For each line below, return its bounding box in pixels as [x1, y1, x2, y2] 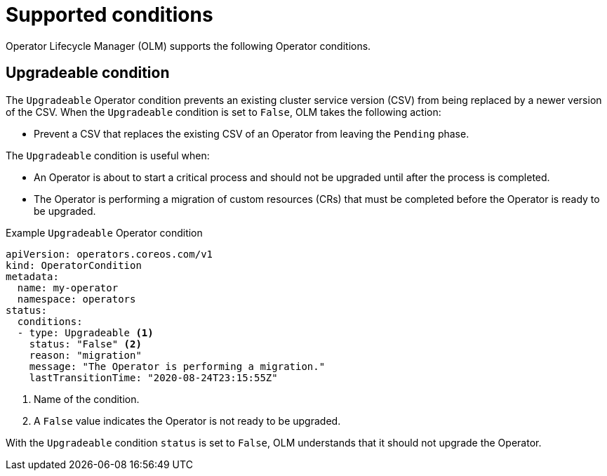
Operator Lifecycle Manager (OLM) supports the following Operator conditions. [6, 39, 371, 52]
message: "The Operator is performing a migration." [29, 360, 326, 372]
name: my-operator [17, 282, 119, 293]
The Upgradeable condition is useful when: [6, 149, 210, 161]
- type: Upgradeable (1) [17, 326, 154, 338]
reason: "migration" [29, 349, 142, 361]
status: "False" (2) [29, 338, 142, 350]
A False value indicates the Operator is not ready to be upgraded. [34, 414, 341, 427]
